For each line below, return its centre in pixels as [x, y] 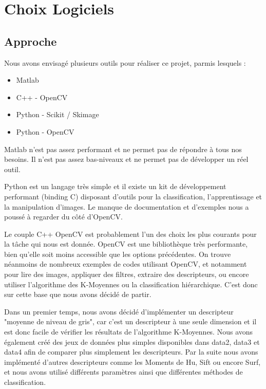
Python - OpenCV [45, 131]
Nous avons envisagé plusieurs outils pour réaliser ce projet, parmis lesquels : [125, 62]
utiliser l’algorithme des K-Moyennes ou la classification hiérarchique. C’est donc [131, 284]
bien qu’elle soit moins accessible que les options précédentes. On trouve [118, 254]
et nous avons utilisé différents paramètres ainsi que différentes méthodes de [123, 372]
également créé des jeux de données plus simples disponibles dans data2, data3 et [132, 341]
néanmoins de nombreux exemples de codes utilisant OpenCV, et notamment [126, 264]
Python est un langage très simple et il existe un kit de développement [115, 186]
